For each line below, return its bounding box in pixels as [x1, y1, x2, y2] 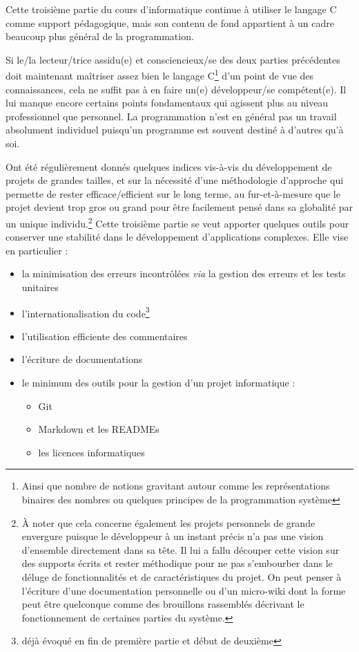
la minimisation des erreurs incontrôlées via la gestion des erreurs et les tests [21, 266, 346, 281]
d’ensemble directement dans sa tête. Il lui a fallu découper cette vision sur [21, 542, 340, 557]
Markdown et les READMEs [38, 422, 159, 436]
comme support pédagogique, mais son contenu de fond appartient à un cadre [6, 15, 334, 30]
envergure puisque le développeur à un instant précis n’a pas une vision [21, 529, 324, 543]
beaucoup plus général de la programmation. [6, 29, 194, 44]
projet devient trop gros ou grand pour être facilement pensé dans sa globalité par [6, 200, 353, 214]
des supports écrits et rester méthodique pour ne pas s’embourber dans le [21, 556, 333, 570]
